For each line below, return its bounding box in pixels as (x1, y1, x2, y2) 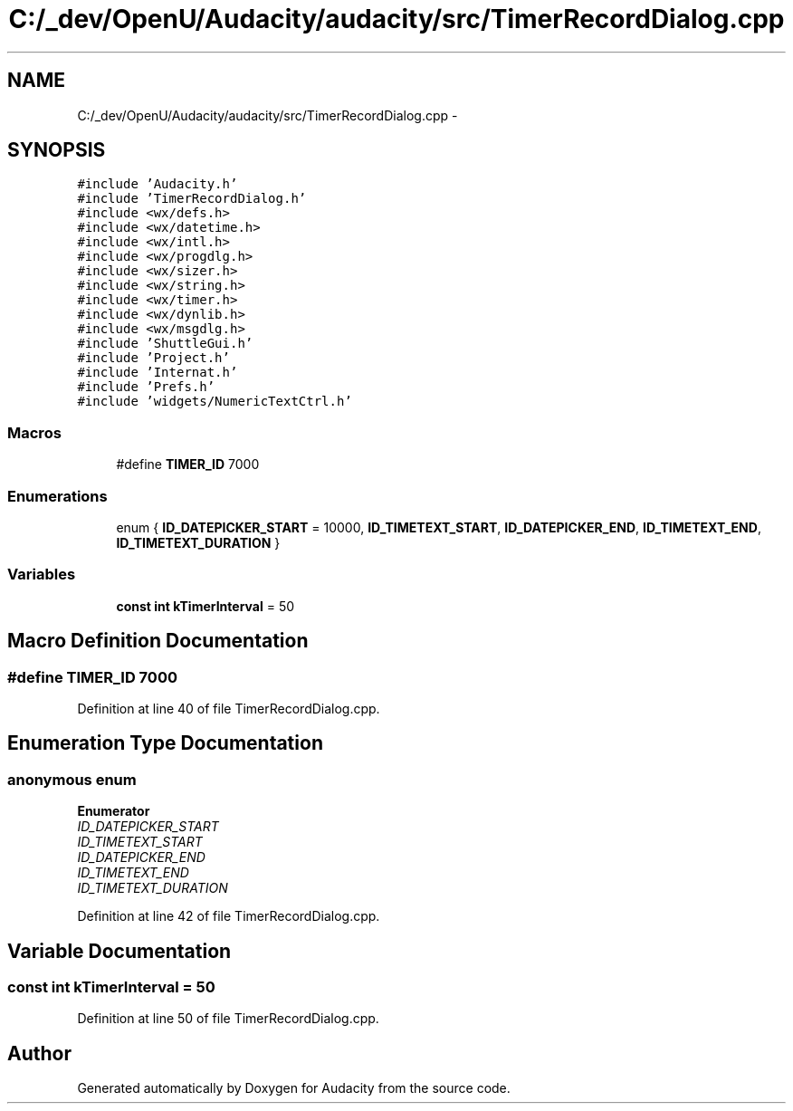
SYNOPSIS (7, 139, 106, 162)
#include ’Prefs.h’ (77, 379, 215, 395)
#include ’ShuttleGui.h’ (77, 336, 253, 351)
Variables (7, 565, 76, 584)
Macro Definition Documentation (7, 629, 309, 653)
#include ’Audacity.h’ (77, 177, 238, 192)
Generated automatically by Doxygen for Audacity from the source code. (77, 1080, 511, 1097)
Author (7, 1041, 72, 1065)
